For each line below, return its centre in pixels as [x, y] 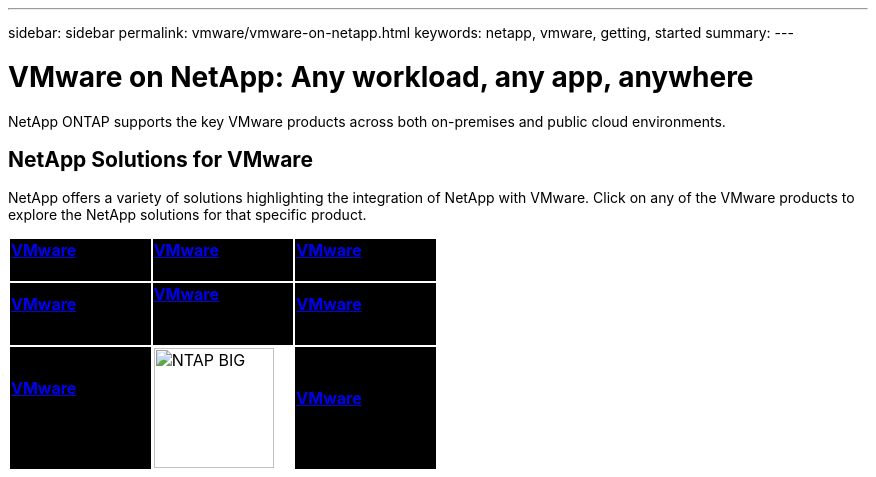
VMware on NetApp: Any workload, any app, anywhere [381, 76]
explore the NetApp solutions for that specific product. [187, 215]
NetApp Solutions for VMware [160, 159]
